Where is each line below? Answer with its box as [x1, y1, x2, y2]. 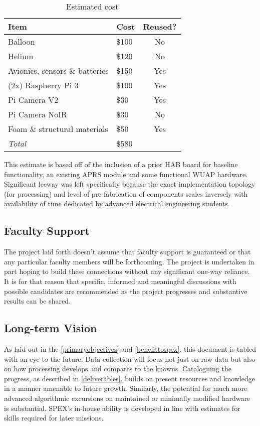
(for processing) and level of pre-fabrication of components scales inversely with [4, 188, 248, 199]
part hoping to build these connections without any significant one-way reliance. [4, 266, 250, 276]
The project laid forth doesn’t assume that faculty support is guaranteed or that [4, 246, 251, 257]
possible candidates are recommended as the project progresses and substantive [4, 286, 247, 296]
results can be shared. [4, 296, 71, 306]
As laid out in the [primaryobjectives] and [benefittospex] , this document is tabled [4, 343, 256, 354]
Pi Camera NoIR [8, 108, 67, 120]
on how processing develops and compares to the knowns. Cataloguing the [4, 363, 231, 374]
